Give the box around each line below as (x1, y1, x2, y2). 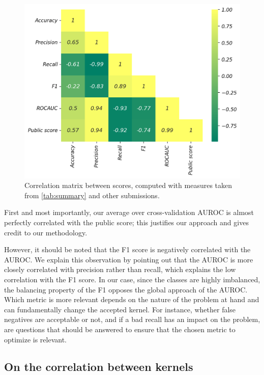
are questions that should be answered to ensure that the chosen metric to (4, 324, 236, 334)
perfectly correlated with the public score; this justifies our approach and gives (4, 217, 249, 227)
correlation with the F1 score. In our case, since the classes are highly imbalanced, (4, 274, 260, 284)
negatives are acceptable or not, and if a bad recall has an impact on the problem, (4, 314, 260, 325)
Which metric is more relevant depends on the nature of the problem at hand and (4, 294, 259, 305)
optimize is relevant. (4, 334, 67, 344)
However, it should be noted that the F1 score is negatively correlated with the (4, 244, 251, 255)
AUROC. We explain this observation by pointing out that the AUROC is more (4, 254, 253, 264)
